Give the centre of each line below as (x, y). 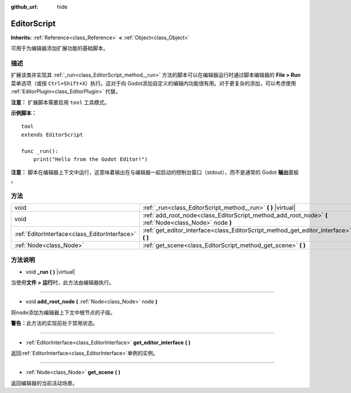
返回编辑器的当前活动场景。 (44, 383)
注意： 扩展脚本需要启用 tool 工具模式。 (60, 102)
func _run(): (40, 151)
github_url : (24, 7)
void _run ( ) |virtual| (50, 272)
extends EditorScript (52, 134)
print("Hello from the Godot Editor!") (90, 159)
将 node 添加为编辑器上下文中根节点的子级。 (63, 312)
